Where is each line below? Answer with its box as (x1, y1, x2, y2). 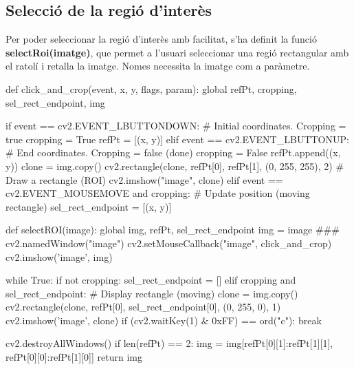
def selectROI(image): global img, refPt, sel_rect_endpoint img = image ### (5, 222, 340, 237)
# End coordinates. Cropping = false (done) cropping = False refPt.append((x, (5, 145, 341, 160)
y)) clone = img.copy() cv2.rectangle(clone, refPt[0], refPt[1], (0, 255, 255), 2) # (5, 158, 344, 173)
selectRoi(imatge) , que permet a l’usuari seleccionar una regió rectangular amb (5, 45, 349, 59)
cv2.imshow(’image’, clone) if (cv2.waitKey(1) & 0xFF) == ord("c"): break (5, 313, 322, 327)
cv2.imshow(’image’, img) (5, 249, 113, 264)
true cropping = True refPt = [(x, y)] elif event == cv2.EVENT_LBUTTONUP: (5, 131, 349, 146)
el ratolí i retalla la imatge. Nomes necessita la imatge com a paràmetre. (5, 59, 310, 73)
